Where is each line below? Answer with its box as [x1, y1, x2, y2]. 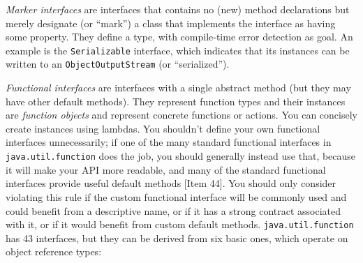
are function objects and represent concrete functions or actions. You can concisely [6, 107, 357, 122]
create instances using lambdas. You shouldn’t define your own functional [6, 121, 320, 135]
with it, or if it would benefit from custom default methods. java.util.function [6, 217, 354, 232]
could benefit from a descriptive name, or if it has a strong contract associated [6, 203, 341, 218]
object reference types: [6, 244, 102, 259]
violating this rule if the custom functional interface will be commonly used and [6, 189, 347, 204]
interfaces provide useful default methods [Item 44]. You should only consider [6, 176, 336, 190]
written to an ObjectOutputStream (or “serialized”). [6, 57, 230, 71]
